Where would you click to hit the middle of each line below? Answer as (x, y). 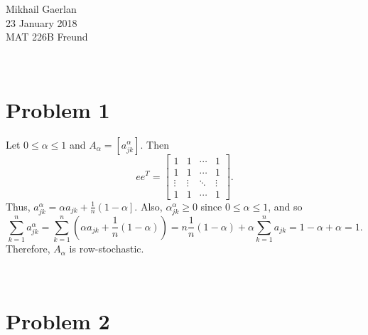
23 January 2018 (42, 22)
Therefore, (28, 249)
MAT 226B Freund (47, 37)
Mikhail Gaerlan (41, 9)
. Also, (148, 206)
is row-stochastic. (107, 249)
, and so (285, 206)
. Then (155, 144)
